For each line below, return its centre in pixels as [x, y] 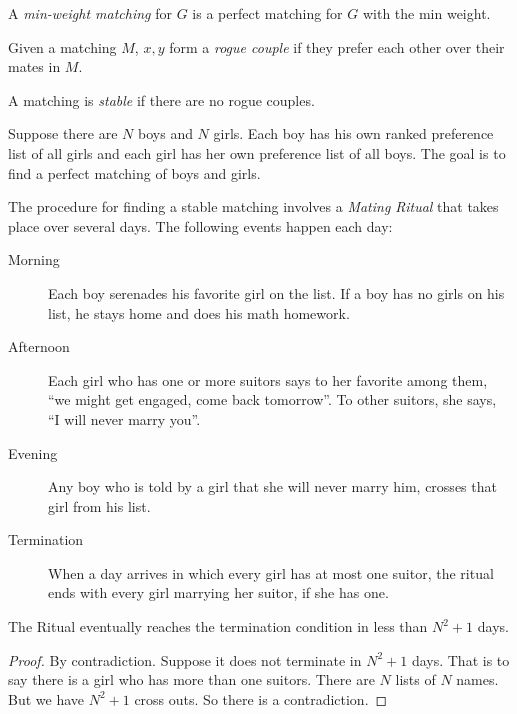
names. [477, 679]
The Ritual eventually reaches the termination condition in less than [218, 626]
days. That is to [460, 659]
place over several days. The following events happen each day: [200, 225]
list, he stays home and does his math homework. [199, 312]
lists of [415, 679]
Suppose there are [63, 133]
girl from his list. [99, 505]
